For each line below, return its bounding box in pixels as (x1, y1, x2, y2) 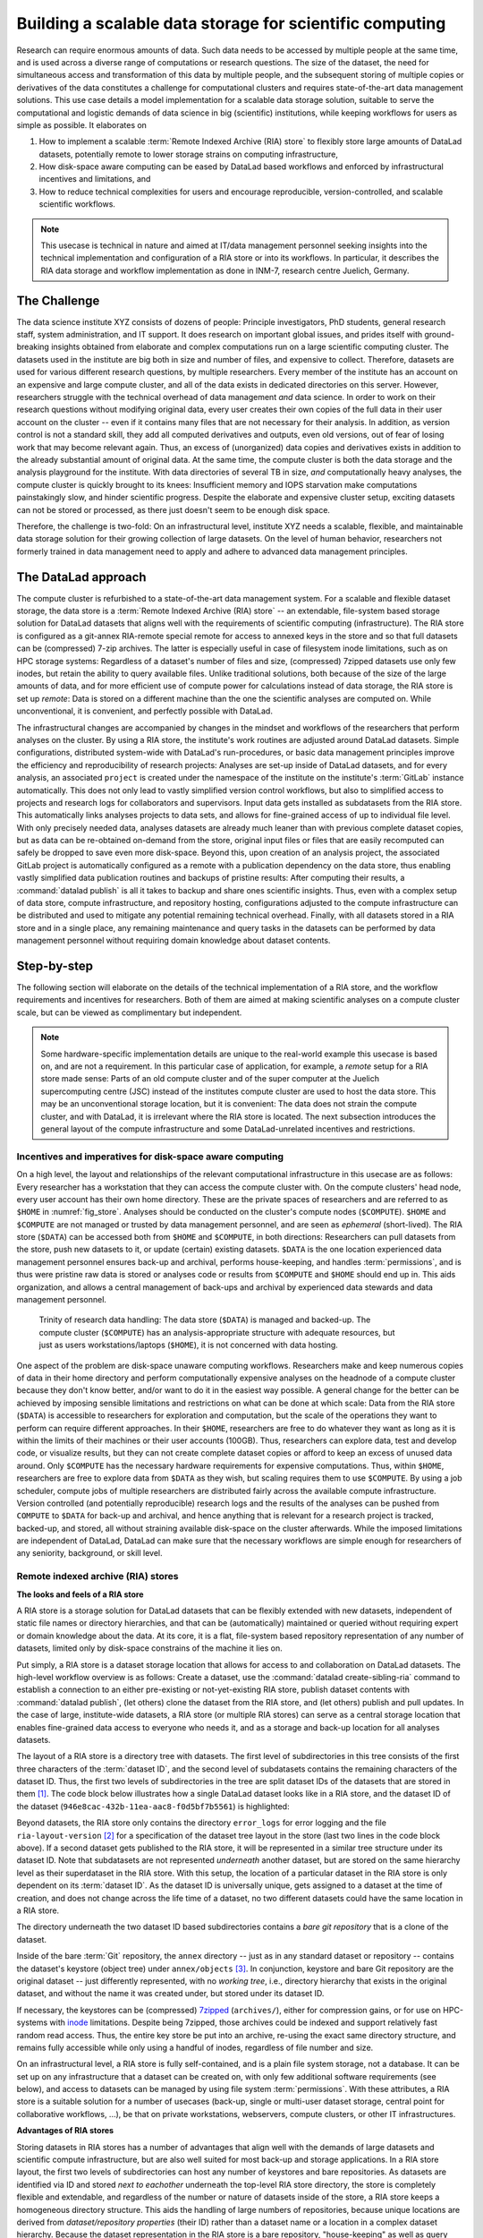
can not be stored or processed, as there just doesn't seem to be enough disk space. (16, 504, 331, 515)
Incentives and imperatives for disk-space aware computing (16, 1150, 284, 1163)
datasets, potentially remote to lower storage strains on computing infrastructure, (38, 149, 339, 159)
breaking (16, 341, 49, 353)
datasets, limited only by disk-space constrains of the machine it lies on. (16, 1643, 284, 1653)
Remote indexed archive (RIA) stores (16, 1570, 179, 1583)
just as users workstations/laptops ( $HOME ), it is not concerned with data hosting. (38, 1339, 339, 1351)
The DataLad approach (16, 569, 147, 585)
